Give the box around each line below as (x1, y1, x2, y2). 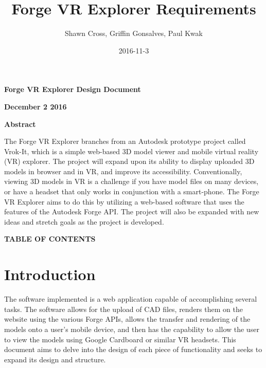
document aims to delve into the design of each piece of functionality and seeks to (4, 344, 262, 355)
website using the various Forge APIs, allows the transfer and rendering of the (4, 314, 251, 324)
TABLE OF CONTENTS (4, 233, 96, 244)
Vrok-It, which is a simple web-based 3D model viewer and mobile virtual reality (4, 145, 259, 156)
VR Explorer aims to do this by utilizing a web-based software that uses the (4, 196, 244, 207)
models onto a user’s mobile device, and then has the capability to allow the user (4, 323, 259, 334)
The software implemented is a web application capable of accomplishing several (4, 293, 257, 304)
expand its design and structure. (4, 354, 106, 364)
